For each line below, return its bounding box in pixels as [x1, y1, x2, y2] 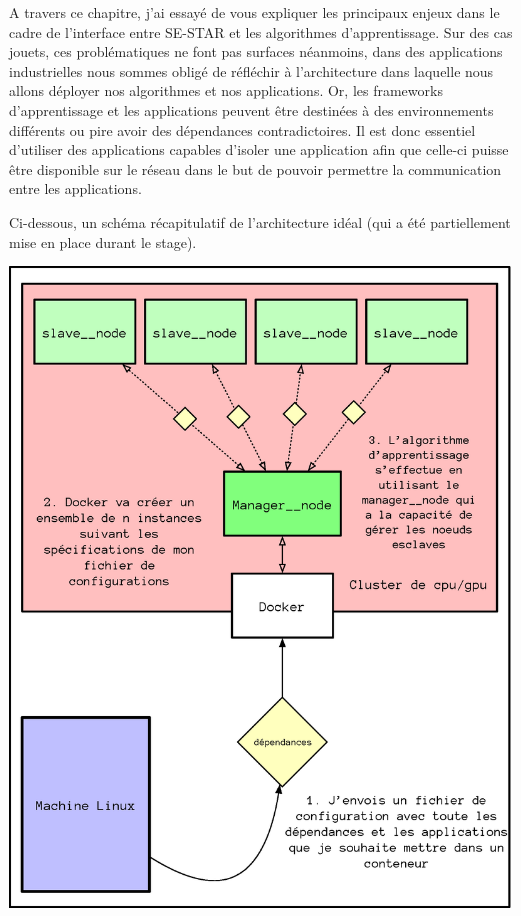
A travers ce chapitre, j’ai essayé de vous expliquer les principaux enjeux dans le [9, 2, 500, 22]
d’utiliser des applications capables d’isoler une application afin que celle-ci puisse [9, 139, 509, 160]
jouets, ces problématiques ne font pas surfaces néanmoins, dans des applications [9, 41, 503, 62]
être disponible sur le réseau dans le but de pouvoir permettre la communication [9, 158, 502, 179]
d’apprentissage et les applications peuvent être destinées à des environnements [9, 99, 494, 120]
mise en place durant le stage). [9, 231, 197, 252]
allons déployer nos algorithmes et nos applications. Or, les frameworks [9, 80, 443, 101]
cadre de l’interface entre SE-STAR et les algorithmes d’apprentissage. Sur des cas [9, 21, 513, 42]
